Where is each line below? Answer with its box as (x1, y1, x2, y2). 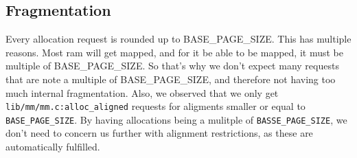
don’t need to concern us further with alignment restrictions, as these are (5, 126, 313, 140)
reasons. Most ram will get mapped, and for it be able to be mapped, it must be (5, 45, 343, 59)
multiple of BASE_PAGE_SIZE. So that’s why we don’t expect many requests (5, 58, 339, 73)
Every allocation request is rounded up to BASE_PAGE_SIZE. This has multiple (5, 32, 352, 46)
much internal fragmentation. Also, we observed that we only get (5, 85, 279, 100)
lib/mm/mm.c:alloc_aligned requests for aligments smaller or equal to (5, 99, 306, 113)
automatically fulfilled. (5, 139, 100, 154)
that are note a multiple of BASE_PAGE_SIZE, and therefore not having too (5, 71, 336, 86)
